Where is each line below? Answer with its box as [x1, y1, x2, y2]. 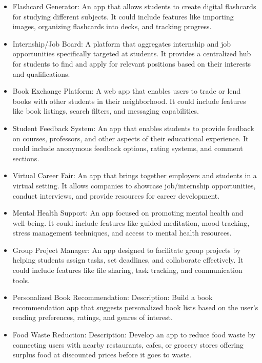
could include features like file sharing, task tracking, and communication [12, 265, 243, 275]
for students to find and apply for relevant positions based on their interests [12, 58, 251, 69]
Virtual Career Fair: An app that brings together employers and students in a [12, 170, 257, 181]
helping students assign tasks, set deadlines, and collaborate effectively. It [12, 254, 244, 265]
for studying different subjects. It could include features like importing [12, 11, 234, 22]
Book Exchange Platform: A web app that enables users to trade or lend [12, 86, 241, 96]
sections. [12, 153, 39, 163]
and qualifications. [12, 68, 70, 79]
